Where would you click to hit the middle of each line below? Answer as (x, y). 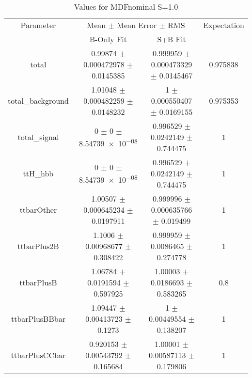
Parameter (38, 25)
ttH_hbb (38, 173)
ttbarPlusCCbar (38, 355)
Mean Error (137, 25)
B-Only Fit (108, 39)
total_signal (38, 137)
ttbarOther (38, 210)
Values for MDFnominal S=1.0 (126, 7)
